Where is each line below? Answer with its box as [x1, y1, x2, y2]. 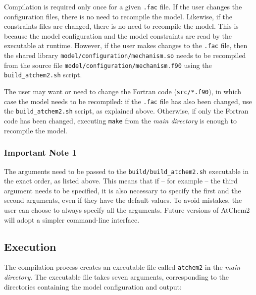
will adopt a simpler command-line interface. [4, 214, 140, 225]
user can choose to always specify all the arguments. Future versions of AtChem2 [4, 204, 250, 215]
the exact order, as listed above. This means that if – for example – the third [4, 176, 238, 186]
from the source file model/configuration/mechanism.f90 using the [4, 59, 212, 70]
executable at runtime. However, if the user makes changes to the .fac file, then [4, 40, 248, 51]
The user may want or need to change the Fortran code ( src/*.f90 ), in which [4, 86, 242, 97]
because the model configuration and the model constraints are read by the [4, 30, 232, 41]
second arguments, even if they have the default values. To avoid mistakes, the [4, 195, 242, 205]
